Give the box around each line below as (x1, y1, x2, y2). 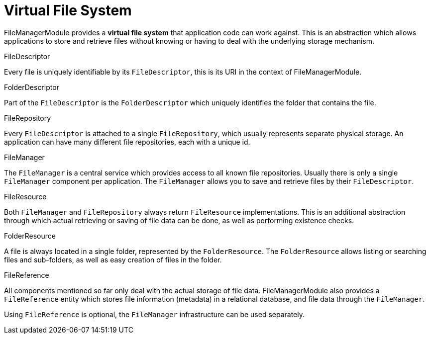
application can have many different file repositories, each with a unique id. (4, 137, 250, 146)
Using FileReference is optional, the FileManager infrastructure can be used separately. (4, 310, 305, 319)
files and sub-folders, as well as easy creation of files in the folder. (4, 255, 222, 264)
